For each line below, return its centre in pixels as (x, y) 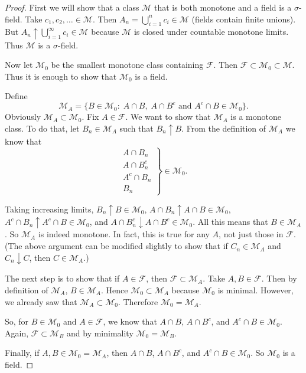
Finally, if (22, 353)
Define (16, 96)
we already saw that (41, 301)
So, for (17, 321)
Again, (17, 333)
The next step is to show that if (62, 278)
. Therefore (138, 301)
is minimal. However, (255, 289)
